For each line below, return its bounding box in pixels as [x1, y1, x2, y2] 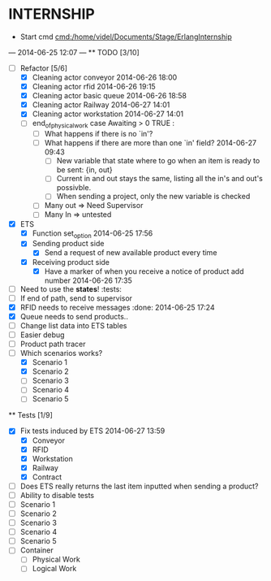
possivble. [56, 183, 92, 193]
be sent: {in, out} [56, 165, 114, 175]
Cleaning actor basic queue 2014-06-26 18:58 [32, 91, 187, 101]
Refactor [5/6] [19, 63, 67, 73]
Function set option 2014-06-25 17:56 [32, 228, 153, 240]
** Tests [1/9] [8, 410, 53, 420]
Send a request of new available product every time [44, 248, 217, 258]
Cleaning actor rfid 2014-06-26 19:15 [32, 82, 156, 92]
